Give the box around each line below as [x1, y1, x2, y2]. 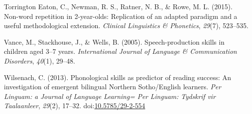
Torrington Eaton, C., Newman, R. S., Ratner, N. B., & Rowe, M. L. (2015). [4, 1, 233, 11]
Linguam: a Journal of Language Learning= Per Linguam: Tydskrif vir [4, 91, 216, 101]
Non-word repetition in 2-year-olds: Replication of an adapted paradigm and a [4, 11, 237, 21]
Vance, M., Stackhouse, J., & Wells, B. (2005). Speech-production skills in [4, 36, 225, 47]
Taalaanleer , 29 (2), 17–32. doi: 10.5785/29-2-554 [4, 100, 145, 111]
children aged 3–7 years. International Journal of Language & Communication [4, 46, 237, 56]
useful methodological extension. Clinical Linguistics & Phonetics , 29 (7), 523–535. [4, 20, 249, 31]
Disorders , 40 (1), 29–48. [4, 55, 75, 65]
